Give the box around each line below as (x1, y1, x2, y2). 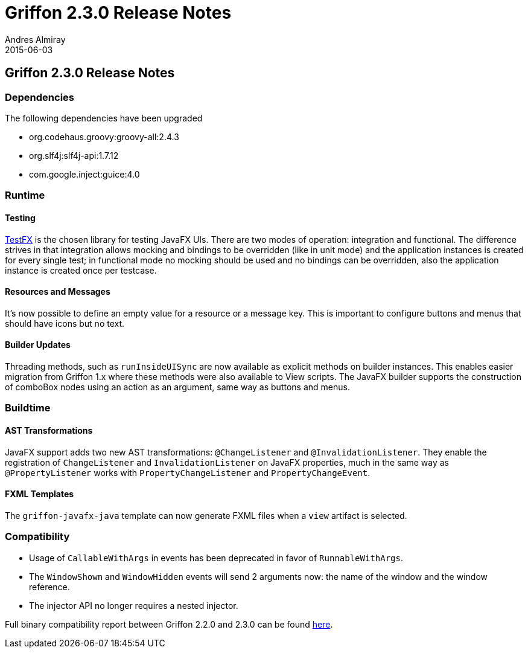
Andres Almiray (5, 34, 66, 45)
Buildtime (5, 402, 51, 414)
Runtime (5, 189, 45, 202)
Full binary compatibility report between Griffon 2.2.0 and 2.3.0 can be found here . (5, 619, 333, 629)
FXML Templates (5, 489, 74, 500)
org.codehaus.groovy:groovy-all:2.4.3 (29, 131, 179, 142)
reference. (29, 581, 70, 592)
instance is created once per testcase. (5, 265, 157, 275)
